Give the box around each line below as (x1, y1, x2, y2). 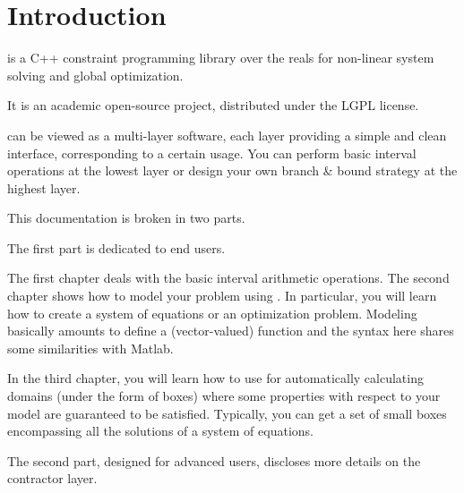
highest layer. (7, 178, 81, 197)
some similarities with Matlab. (7, 338, 174, 357)
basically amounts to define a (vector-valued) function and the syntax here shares (7, 321, 454, 340)
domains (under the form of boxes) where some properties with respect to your (7, 387, 441, 405)
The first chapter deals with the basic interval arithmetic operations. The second (7, 268, 450, 287)
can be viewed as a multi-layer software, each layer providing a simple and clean (7, 125, 447, 144)
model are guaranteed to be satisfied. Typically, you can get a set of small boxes (7, 404, 447, 422)
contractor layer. (7, 469, 98, 488)
